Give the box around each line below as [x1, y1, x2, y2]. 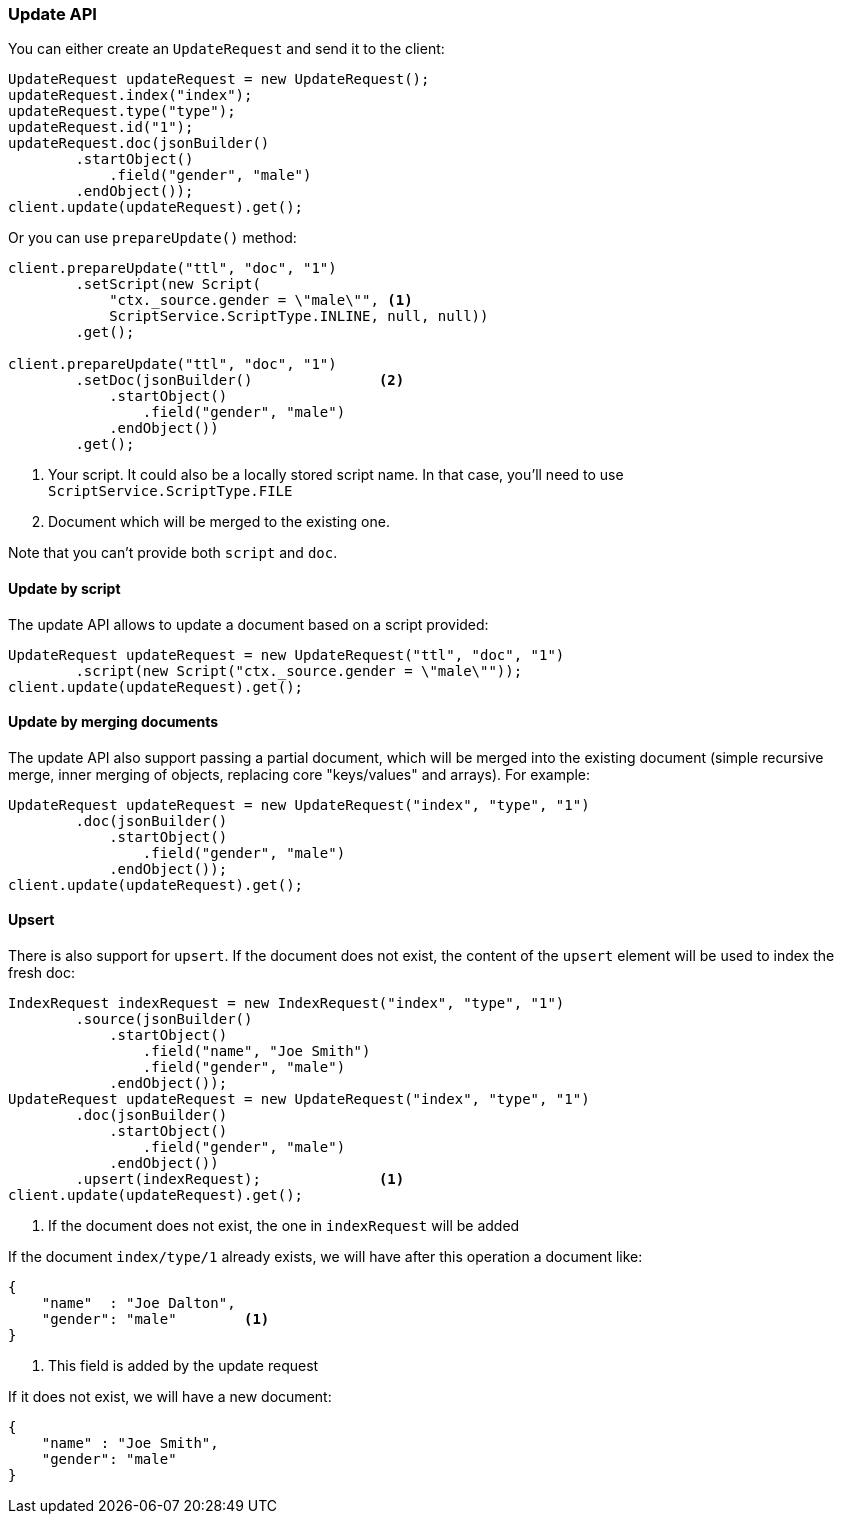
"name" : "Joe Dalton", [41, 1295, 236, 1312]
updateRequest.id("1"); [8, 119, 194, 136]
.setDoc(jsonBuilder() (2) [75, 372, 405, 389]
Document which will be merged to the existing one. [48, 513, 390, 531]
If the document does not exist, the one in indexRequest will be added [48, 1217, 520, 1235]
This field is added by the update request [48, 1357, 319, 1375]
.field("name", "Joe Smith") [142, 1043, 371, 1060]
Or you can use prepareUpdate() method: [8, 229, 297, 247]
